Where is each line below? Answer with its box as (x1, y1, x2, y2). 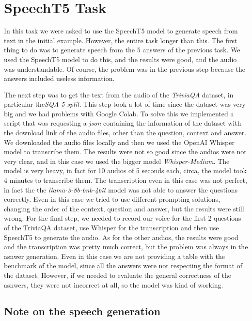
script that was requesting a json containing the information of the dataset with (4, 118, 241, 128)
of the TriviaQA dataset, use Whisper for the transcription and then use (4, 223, 219, 232)
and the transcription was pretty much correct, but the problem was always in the (4, 241, 248, 252)
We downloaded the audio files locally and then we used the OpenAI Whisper (4, 137, 235, 147)
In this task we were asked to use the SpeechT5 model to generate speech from (4, 26, 238, 36)
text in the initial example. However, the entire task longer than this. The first (4, 35, 237, 45)
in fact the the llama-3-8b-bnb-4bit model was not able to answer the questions (4, 184, 238, 194)
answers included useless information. (4, 73, 115, 83)
